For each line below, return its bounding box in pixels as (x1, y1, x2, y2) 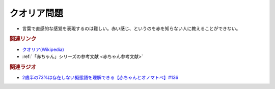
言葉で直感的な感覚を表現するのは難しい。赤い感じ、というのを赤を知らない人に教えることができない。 (22, 25, 241, 32)
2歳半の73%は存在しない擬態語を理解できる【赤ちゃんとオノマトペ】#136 (22, 74, 179, 81)
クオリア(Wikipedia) (22, 46, 65, 52)
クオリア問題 (9, 8, 64, 19)
